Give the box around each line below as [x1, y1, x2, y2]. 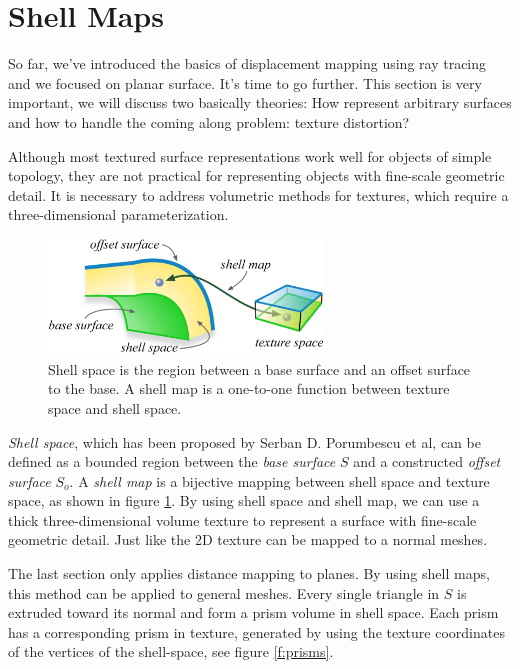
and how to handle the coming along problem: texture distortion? [8, 111, 410, 132]
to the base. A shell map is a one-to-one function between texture [48, 378, 450, 399]
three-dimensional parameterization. [8, 204, 229, 225]
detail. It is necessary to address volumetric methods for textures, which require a [8, 184, 509, 205]
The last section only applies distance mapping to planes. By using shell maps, [8, 563, 490, 584]
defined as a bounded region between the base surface [8, 451, 336, 472]
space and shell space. [48, 397, 182, 418]
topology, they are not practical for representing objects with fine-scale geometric [8, 165, 505, 186]
